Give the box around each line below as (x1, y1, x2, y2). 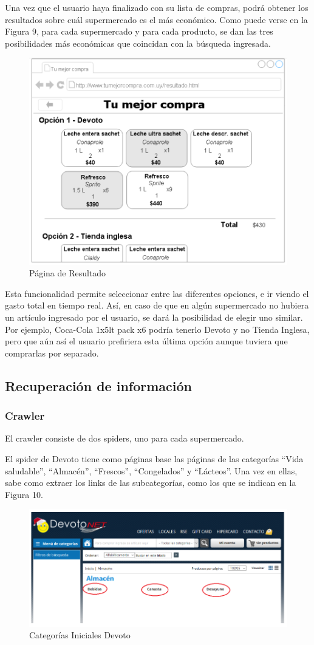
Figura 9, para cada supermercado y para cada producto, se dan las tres (5, 25, 273, 38)
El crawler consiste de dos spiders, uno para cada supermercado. (5, 432, 244, 445)
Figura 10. (5, 488, 43, 500)
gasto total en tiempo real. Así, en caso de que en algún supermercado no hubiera (5, 299, 309, 312)
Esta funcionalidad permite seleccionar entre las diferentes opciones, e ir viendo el (5, 287, 309, 299)
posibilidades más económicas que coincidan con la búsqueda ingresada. (5, 36, 271, 49)
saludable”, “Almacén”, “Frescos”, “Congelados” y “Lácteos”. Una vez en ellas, (5, 464, 298, 477)
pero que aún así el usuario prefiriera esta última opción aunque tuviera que (5, 335, 288, 347)
